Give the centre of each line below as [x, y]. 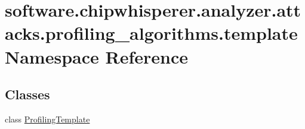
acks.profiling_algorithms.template [151, 33]
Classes [27, 94]
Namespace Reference [96, 56]
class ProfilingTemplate [47, 119]
